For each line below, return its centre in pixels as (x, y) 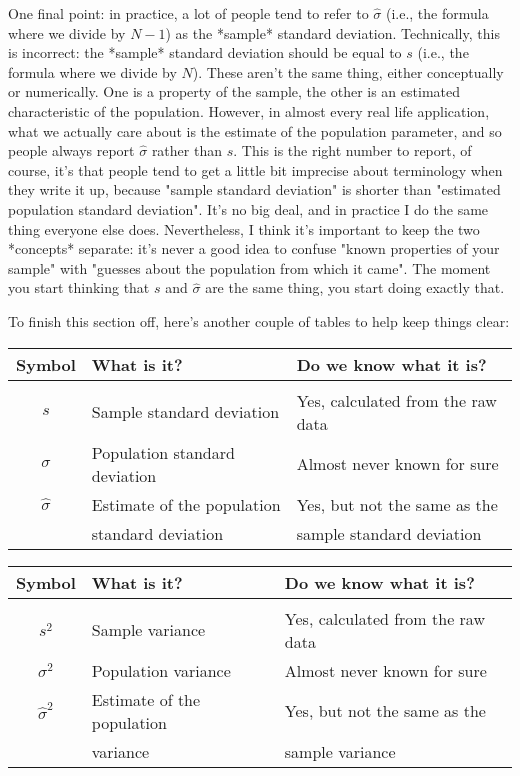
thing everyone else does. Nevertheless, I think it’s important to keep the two (244, 228)
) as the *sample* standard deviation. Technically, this (332, 32)
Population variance (161, 670)
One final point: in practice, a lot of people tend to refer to (188, 13)
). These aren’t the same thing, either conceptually (348, 71)
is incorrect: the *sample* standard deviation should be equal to (205, 52)
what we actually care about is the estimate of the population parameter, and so (255, 130)
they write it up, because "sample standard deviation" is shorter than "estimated (254, 189)
